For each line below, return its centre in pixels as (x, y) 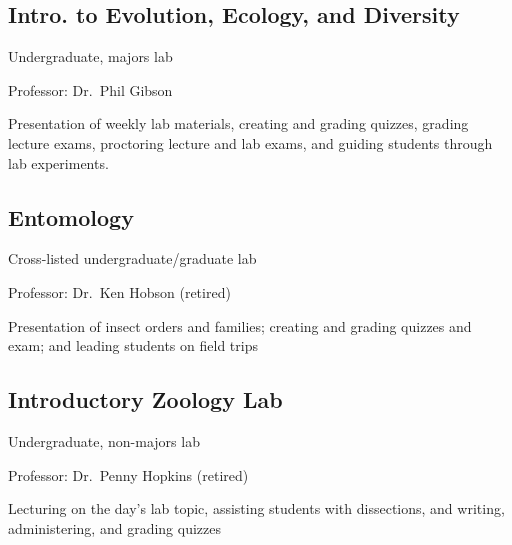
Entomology (71, 216)
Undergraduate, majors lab (90, 56)
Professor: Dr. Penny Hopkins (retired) (128, 474)
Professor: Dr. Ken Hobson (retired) (119, 291)
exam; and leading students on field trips (133, 345)
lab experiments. (58, 162)
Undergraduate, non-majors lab (104, 440)
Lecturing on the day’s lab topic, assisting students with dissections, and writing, (256, 508)
